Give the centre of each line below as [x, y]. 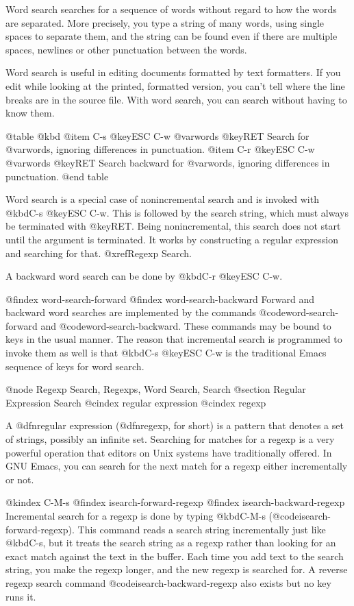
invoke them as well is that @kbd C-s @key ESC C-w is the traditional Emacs [166, 353]
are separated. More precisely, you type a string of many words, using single [165, 22]
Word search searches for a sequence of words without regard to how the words [171, 9]
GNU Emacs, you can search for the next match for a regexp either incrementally [177, 466]
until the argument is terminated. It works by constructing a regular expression [172, 239]
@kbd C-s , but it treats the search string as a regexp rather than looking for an [171, 543]
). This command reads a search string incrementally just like [197, 529]
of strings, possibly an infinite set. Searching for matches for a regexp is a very [170, 439]
